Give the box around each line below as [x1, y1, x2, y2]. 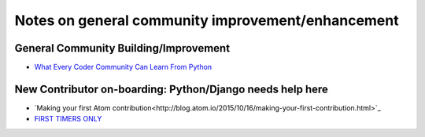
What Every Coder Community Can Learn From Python [34, 63, 213, 72]
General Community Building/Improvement [14, 41, 231, 55]
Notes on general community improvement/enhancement [14, 12, 399, 29]
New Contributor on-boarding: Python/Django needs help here [14, 82, 328, 96]
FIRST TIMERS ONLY [34, 114, 102, 124]
